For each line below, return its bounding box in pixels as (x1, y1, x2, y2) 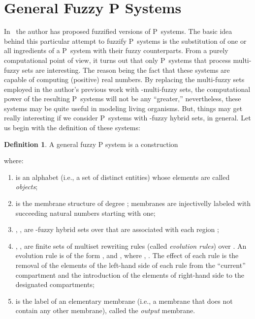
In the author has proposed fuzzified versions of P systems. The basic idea (4, 26, 232, 36)
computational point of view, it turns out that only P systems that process (4, 55, 231, 65)
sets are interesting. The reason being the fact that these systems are (22, 64, 230, 75)
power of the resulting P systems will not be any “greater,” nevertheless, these (4, 93, 241, 104)
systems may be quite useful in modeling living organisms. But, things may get (4, 103, 243, 113)
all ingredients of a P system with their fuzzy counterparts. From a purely (4, 45, 228, 56)
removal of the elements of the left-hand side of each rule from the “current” (15, 260, 246, 270)
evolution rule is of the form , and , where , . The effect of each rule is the (15, 250, 239, 261)
